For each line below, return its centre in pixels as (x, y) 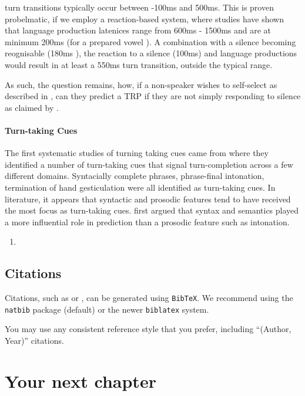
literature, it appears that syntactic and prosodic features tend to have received (148, 199)
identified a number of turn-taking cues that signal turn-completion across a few (149, 164)
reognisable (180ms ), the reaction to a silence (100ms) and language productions (151, 53)
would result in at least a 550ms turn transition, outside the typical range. (139, 64)
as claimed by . (32, 107)
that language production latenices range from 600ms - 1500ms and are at (138, 30)
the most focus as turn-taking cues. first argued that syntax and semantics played (152, 210)
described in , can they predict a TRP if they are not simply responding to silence (153, 96)
